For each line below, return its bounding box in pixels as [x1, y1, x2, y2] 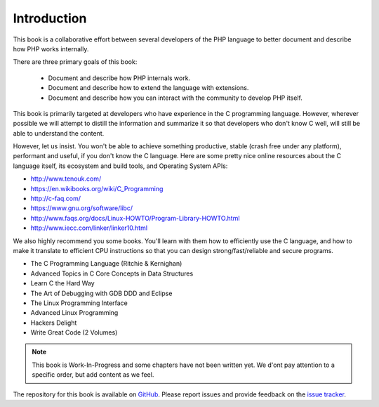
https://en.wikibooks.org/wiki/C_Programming [30, 184, 164, 193]
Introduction [13, 11, 87, 26]
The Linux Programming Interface [30, 299, 128, 307]
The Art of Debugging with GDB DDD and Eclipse [30, 289, 173, 297]
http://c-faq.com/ [30, 194, 81, 203]
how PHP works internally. [13, 44, 89, 53]
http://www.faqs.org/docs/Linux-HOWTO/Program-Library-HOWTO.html [30, 214, 240, 222]
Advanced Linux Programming [30, 309, 119, 317]
